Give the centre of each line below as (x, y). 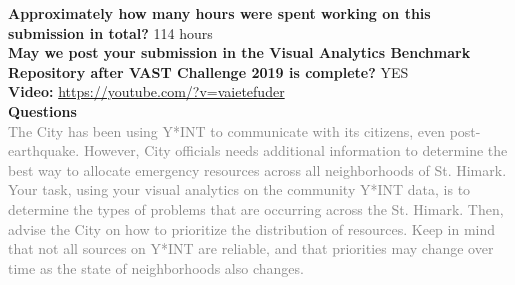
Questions (42, 110)
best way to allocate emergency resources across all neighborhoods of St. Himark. (257, 169)
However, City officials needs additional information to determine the (295, 150)
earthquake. (44, 150)
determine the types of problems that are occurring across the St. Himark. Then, (256, 208)
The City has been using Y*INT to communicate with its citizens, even (226, 130)
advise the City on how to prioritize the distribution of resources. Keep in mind (252, 228)
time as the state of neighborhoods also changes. (156, 267)
